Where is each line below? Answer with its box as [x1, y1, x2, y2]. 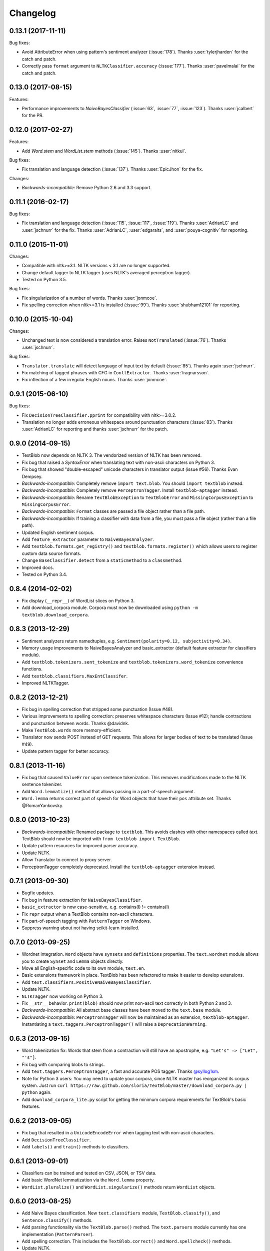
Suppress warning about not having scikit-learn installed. [21, 925, 139, 931]
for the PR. [21, 113, 44, 119]
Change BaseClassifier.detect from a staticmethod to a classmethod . [21, 557, 182, 563]
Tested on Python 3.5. [21, 276, 67, 282]
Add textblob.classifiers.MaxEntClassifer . [21, 673, 128, 679]
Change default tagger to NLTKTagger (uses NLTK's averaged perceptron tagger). [21, 269, 191, 275]
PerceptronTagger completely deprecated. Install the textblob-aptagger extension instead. [21, 864, 215, 870]
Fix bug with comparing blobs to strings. [21, 1061, 105, 1067]
